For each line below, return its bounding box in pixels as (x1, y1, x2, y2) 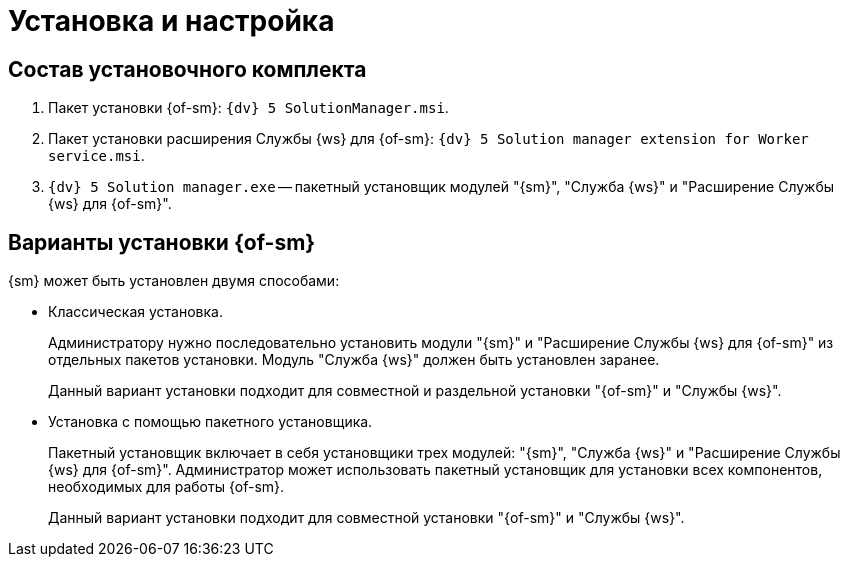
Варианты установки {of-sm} (8, 229, 316, 255)
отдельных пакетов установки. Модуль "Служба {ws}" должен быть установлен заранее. (48, 351, 660, 369)
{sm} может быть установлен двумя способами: (8, 272, 340, 290)
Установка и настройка (8, 4, 335, 38)
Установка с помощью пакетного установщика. (48, 413, 373, 431)
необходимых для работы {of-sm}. (48, 478, 285, 496)
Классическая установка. (48, 303, 223, 321)
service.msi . (48, 147, 145, 165)
